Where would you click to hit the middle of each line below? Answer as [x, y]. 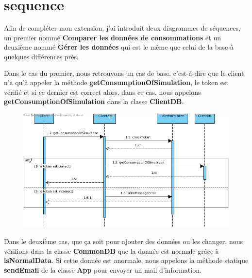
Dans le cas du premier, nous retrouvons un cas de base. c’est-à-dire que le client [124, 73]
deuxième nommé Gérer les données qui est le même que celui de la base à [119, 47]
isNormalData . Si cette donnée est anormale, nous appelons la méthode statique [126, 260]
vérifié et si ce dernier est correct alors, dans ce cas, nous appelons [102, 92]
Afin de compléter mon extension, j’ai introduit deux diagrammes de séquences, [122, 28]
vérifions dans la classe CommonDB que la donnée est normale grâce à [111, 251]
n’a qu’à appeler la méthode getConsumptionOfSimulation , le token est [116, 82]
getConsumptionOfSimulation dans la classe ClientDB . [94, 101]
